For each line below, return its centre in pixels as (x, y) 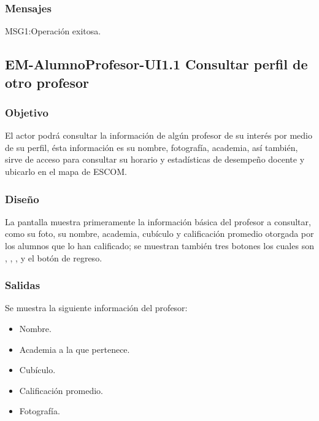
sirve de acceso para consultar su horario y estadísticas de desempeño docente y (155, 159)
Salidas (23, 285)
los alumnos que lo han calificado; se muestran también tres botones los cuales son (159, 245)
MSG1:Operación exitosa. (53, 31)
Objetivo (27, 112)
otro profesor (47, 82)
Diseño (22, 199)
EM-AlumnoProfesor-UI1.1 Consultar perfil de (156, 64)
